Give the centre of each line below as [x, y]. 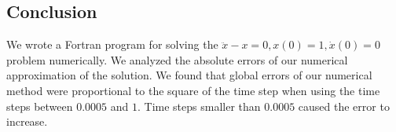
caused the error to [344, 106]
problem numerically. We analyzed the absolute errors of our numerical [177, 59]
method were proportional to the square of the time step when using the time [193, 90]
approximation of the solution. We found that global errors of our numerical [189, 75]
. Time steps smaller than [199, 106]
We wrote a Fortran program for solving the [112, 44]
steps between [40, 106]
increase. [27, 121]
